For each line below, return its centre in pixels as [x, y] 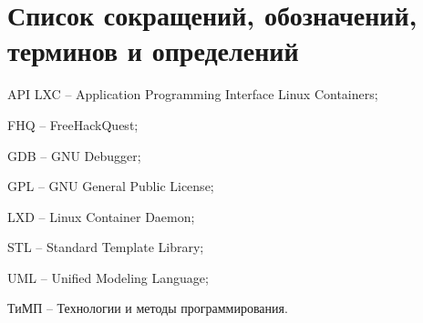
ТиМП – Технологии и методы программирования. [148, 308]
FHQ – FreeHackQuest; [73, 124]
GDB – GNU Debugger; [74, 155]
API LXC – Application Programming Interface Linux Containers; [193, 94]
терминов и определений [153, 50]
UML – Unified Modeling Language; [108, 277]
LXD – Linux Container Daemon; [101, 216]
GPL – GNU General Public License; [111, 186]
